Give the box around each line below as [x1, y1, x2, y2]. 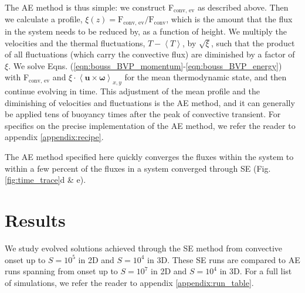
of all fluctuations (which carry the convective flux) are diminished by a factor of [5, 48, 295, 60]
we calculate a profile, [5, 13, 83, 25]
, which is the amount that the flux [166, 13, 293, 25]
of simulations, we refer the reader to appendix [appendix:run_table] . [5, 276, 254, 288]
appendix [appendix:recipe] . [5, 131, 104, 143]
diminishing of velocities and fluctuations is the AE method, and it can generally [5, 96, 295, 108]
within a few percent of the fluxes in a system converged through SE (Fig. [5, 162, 271, 174]
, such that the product [211, 36, 295, 49]
